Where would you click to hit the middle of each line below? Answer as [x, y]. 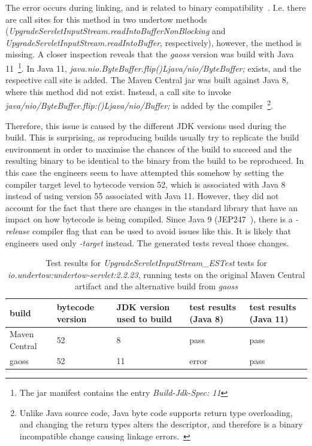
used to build [144, 318]
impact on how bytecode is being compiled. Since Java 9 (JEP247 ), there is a [149, 219]
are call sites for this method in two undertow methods [106, 19]
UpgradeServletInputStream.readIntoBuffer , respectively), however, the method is [154, 42]
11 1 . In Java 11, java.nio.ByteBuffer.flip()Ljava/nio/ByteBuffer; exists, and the [153, 67]
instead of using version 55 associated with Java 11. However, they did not [142, 196]
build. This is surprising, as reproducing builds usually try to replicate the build [152, 137]
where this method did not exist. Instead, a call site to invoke [118, 91]
